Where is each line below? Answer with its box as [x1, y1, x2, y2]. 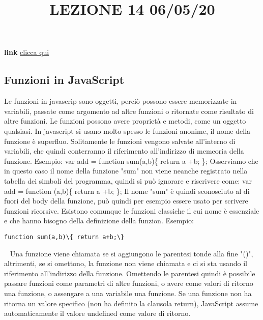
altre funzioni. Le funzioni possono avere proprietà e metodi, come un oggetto [4, 115, 246, 126]
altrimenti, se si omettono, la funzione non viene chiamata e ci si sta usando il [4, 258, 247, 269]
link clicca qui [4, 47, 49, 57]
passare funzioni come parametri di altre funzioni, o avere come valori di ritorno [4, 278, 253, 288]
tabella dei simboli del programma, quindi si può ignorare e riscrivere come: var [4, 175, 252, 186]
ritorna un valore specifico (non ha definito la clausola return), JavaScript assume [4, 298, 258, 308]
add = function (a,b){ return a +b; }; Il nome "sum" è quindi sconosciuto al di [4, 185, 250, 196]
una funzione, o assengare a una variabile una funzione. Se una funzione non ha [4, 287, 252, 298]
